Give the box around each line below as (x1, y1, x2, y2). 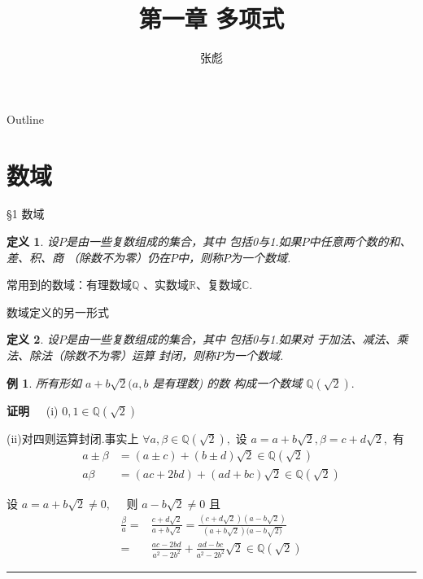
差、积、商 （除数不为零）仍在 (7, 248, 171, 265)
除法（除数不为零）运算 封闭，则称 (28, 347, 216, 363)
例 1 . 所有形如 (7, 374, 81, 391)
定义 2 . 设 (7, 331, 59, 348)
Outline (7, 110, 44, 127)
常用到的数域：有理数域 (7, 276, 132, 293)
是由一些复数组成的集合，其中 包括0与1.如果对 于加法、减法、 (65, 331, 397, 348)
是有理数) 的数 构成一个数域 (152, 374, 303, 391)
